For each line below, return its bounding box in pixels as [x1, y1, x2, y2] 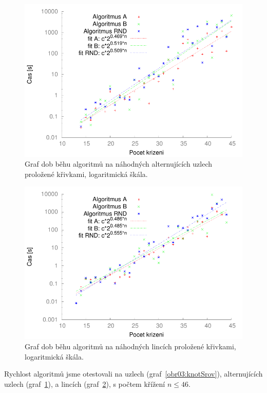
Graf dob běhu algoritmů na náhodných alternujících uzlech [25, 158, 213, 169]
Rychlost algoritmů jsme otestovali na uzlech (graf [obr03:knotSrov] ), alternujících [4, 368, 263, 379]
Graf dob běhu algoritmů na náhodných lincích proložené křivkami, [25, 341, 236, 351]
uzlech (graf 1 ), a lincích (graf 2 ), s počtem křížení [4, 378, 165, 389]
